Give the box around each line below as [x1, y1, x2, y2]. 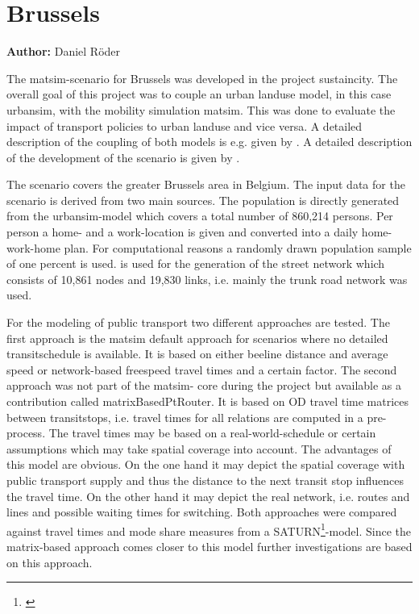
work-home [6, 239, 60, 256]
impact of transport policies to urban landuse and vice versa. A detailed [6, 117, 363, 134]
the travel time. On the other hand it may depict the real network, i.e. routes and [6, 487, 410, 504]
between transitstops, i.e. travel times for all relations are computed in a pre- [6, 408, 387, 425]
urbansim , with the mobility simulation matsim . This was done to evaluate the [6, 101, 396, 118]
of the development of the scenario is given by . [6, 148, 240, 165]
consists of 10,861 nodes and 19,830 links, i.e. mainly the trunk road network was [6, 270, 408, 287]
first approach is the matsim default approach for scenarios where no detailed [6, 329, 388, 346]
